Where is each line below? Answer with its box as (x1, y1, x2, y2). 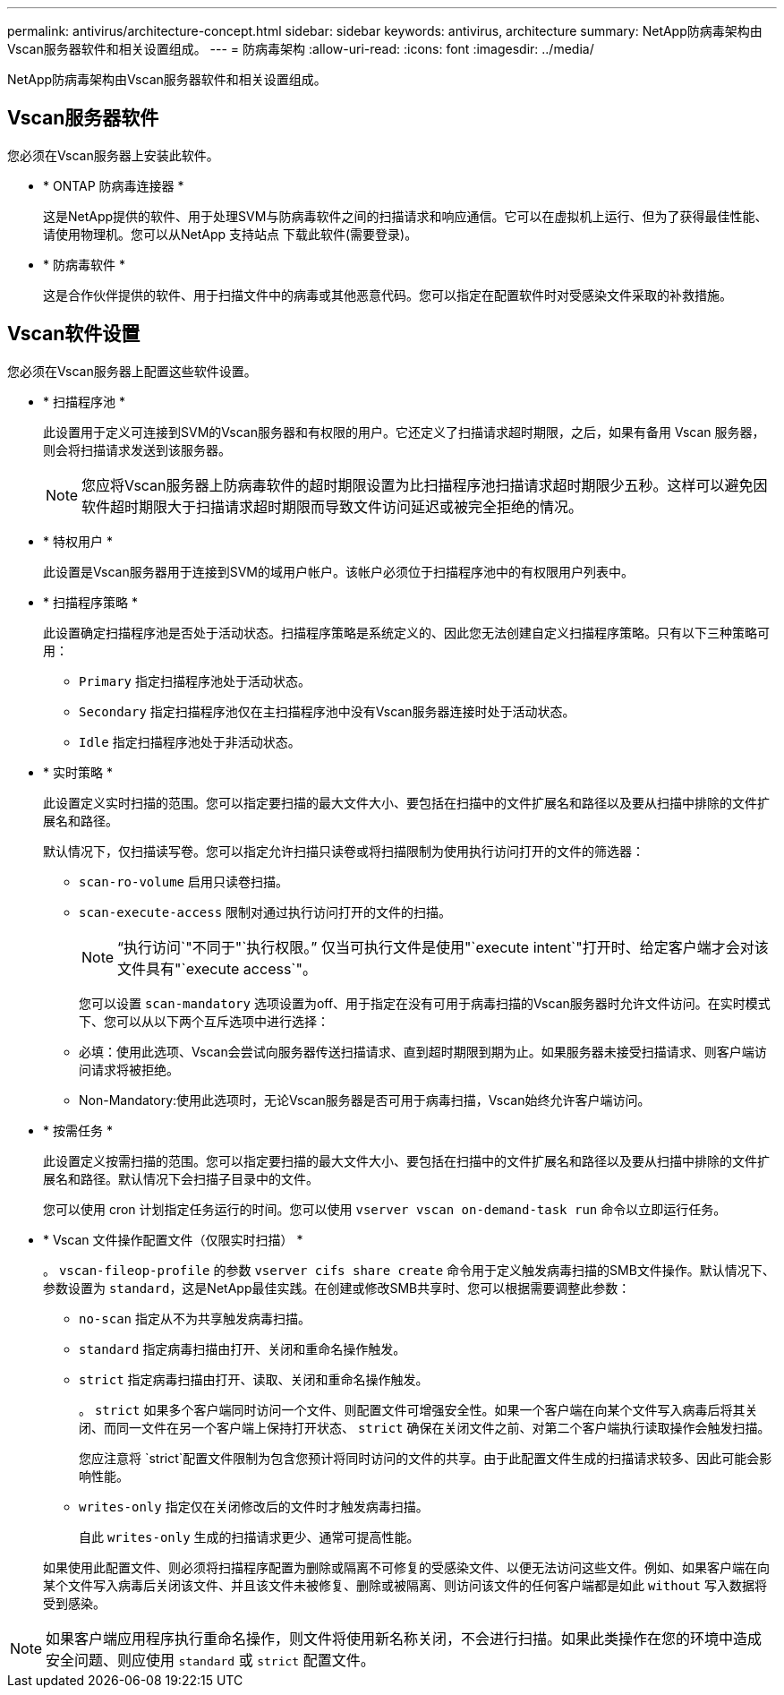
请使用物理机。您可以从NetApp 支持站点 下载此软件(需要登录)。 (43, 226, 418, 242)
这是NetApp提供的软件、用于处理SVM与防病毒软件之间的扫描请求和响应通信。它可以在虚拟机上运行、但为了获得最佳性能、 (43, 208, 768, 224)
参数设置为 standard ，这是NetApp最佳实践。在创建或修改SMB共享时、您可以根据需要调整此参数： (43, 1280, 631, 1296)
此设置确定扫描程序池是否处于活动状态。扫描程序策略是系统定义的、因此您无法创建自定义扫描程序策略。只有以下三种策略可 (43, 624, 770, 640)
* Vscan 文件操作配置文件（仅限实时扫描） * (43, 1231, 303, 1247)
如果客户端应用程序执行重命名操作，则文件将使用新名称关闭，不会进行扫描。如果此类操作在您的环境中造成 (46, 1629, 763, 1648)
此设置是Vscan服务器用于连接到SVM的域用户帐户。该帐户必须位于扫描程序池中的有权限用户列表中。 (43, 563, 634, 579)
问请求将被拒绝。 (79, 1061, 179, 1077)
